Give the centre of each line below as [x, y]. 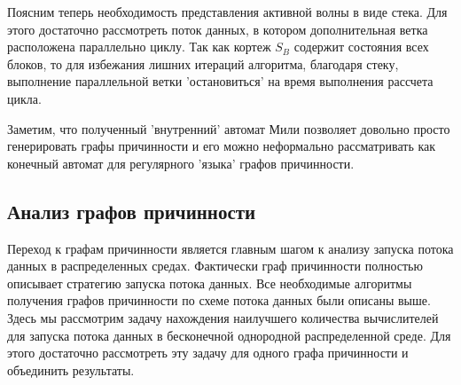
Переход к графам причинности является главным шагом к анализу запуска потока [230, 248]
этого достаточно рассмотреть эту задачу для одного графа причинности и [208, 353]
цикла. [24, 98]
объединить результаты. [71, 369]
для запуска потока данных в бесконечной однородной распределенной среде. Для [229, 335]
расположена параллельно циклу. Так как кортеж [139, 47]
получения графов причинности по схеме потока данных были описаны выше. [219, 300]
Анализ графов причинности [132, 211]
